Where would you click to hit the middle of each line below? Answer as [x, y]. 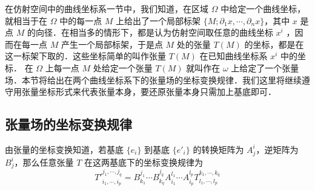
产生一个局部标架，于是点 [112, 44]
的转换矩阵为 [218, 149]
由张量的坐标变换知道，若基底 [64, 149]
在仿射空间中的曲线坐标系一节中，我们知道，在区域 [107, 8]
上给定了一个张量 [265, 67]
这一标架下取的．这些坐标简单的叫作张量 [85, 56]
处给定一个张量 [123, 67]
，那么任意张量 [44, 162]
